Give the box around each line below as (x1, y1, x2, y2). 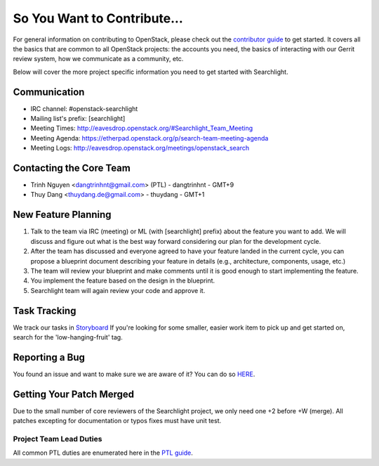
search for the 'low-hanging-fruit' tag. (13, 333, 123, 342)
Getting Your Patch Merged (13, 388, 135, 400)
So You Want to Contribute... (13, 11, 184, 26)
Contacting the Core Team (13, 162, 131, 174)
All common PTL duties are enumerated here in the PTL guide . (13, 448, 193, 457)
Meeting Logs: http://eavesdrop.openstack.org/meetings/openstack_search (30, 144, 250, 153)
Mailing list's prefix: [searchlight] (30, 115, 126, 123)
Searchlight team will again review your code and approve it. (30, 286, 206, 295)
